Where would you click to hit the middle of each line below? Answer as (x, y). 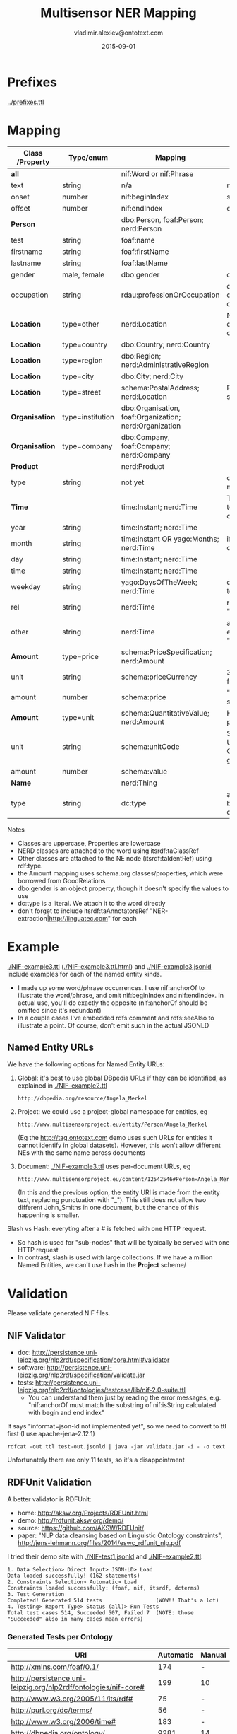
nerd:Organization (151, 426)
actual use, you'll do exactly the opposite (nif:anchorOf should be (113, 1003)
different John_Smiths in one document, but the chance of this (108, 1208)
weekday (26, 586)
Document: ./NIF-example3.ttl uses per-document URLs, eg (104, 1166)
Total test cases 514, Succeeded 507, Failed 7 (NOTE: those (101, 1613)
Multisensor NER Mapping (119, 13)
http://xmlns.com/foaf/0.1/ (55, 1667)
